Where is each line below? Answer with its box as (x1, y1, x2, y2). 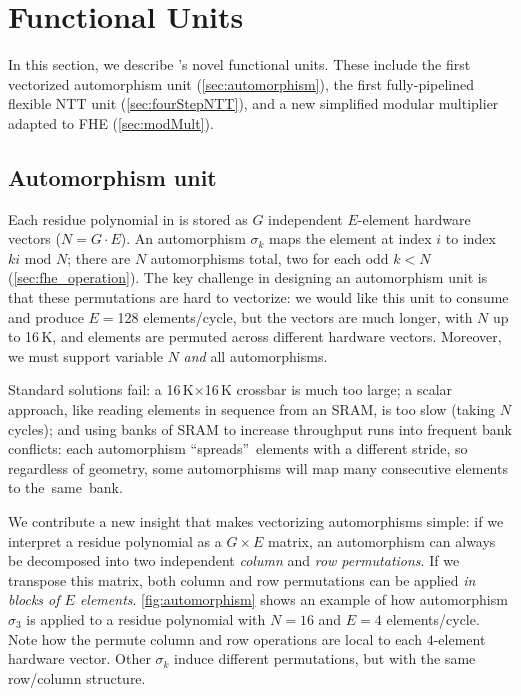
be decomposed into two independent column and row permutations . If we (8, 550, 460, 571)
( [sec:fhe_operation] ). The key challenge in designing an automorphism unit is (8, 267, 488, 288)
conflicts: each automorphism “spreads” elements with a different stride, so (8, 438, 468, 459)
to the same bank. (8, 477, 123, 498)
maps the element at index (269, 228, 432, 249)
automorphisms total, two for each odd (150, 247, 389, 268)
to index (445, 228, 496, 249)
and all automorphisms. (183, 345, 328, 366)
